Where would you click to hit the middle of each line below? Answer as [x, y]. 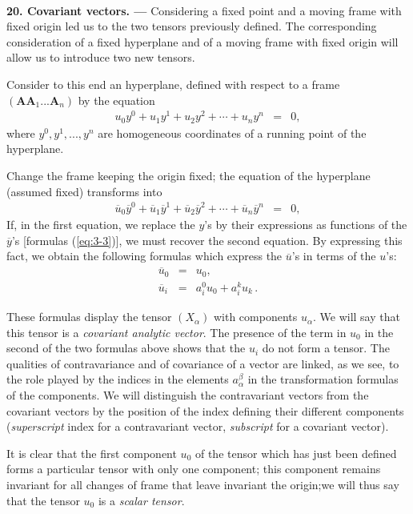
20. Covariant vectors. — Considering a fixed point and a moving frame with [204, 10]
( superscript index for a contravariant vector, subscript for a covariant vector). [198, 426]
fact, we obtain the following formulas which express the [144, 256]
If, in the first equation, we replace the [101, 225]
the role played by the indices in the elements [118, 379]
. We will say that [356, 317]
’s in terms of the [334, 256]
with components [255, 317]
